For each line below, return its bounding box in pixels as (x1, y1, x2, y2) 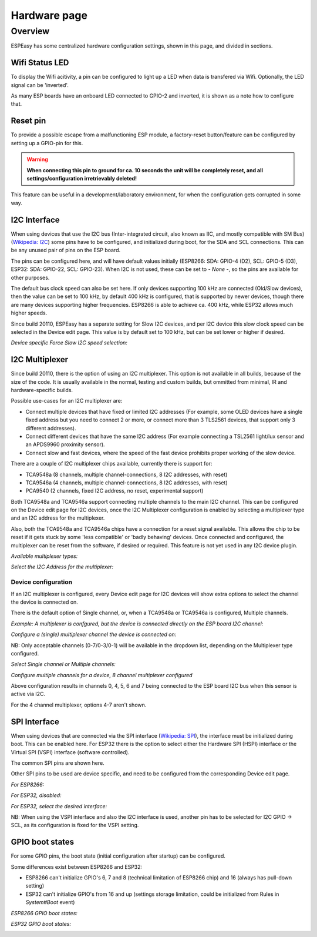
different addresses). (25, 424, 76, 431)
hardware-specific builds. (11, 387, 73, 393)
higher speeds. (11, 309, 48, 317)
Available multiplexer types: (11, 553, 78, 560)
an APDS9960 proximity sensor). (25, 441, 105, 448)
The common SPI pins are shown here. (11, 759, 105, 767)
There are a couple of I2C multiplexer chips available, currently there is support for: (11, 460, 213, 467)
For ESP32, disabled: (11, 792, 62, 799)
